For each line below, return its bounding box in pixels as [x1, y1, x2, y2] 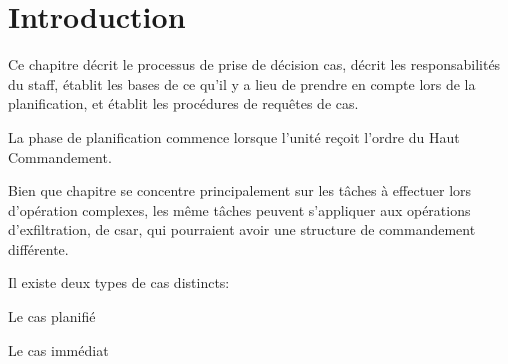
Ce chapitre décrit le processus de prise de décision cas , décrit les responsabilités [8, 54, 501, 75]
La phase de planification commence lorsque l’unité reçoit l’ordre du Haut [8, 126, 460, 147]
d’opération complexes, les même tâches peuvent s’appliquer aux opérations [8, 199, 471, 220]
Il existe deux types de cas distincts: [8, 272, 230, 293]
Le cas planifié [8, 306, 96, 327]
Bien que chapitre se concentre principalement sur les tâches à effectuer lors [8, 180, 472, 201]
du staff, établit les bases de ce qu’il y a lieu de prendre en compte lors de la [8, 73, 476, 94]
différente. [8, 238, 69, 259]
